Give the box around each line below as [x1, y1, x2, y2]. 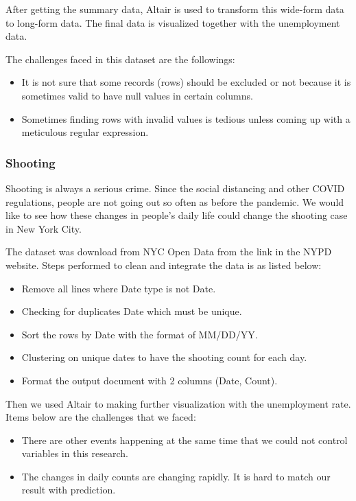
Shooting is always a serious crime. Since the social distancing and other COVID [5, 180, 345, 195]
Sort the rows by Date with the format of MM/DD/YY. [21, 327, 258, 341]
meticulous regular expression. [21, 125, 149, 139]
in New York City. [5, 221, 82, 235]
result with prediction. [21, 482, 116, 497]
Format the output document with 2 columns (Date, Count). [21, 373, 278, 387]
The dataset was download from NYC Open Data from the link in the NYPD [5, 244, 332, 259]
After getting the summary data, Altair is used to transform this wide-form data [5, 2, 344, 16]
